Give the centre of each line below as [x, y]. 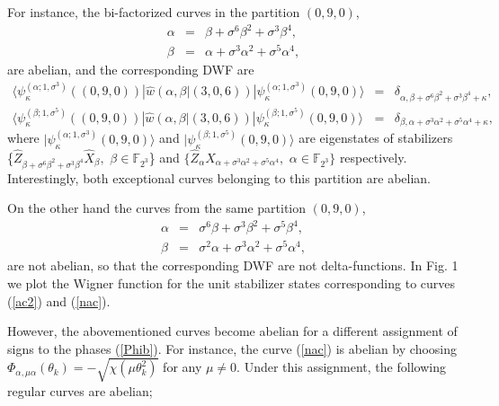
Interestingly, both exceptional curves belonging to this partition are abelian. [219, 177]
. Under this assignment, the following [341, 367]
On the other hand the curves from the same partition [157, 208]
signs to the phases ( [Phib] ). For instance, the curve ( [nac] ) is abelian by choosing [232, 348]
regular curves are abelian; [80, 390]
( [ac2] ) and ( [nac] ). [59, 300]
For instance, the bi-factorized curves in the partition [154, 12]
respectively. [373, 157]
